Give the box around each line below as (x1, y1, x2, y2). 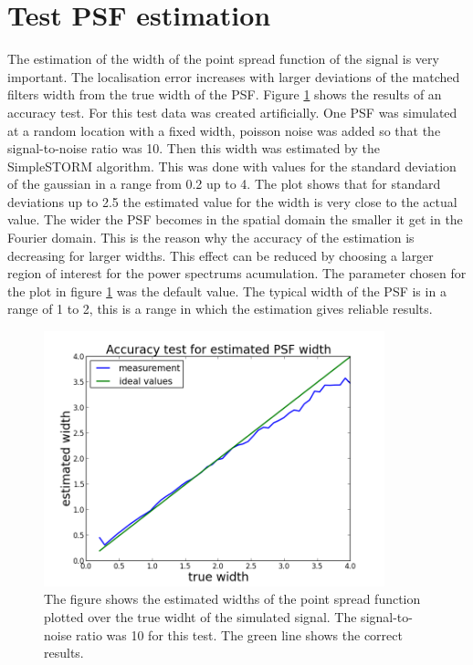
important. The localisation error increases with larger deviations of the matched (7, 67, 460, 86)
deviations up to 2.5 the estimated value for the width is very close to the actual (7, 192, 457, 211)
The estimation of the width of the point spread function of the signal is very (7, 49, 439, 68)
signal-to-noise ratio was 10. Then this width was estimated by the (7, 139, 381, 158)
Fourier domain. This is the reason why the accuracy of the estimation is (7, 228, 415, 247)
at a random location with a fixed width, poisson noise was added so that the (7, 120, 441, 140)
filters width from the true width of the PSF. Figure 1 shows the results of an (7, 85, 442, 104)
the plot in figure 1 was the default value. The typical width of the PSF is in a (7, 281, 447, 300)
